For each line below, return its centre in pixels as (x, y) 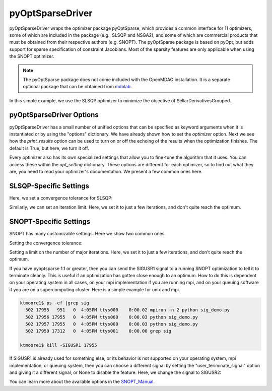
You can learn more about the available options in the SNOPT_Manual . (82, 382)
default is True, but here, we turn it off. (49, 148)
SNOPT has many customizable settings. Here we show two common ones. (88, 234)
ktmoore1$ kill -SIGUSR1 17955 (59, 345)
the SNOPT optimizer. (32, 56)
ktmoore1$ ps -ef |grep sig (54, 303)
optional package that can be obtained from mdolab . (77, 87)
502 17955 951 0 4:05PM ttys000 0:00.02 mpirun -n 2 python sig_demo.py (128, 310)
